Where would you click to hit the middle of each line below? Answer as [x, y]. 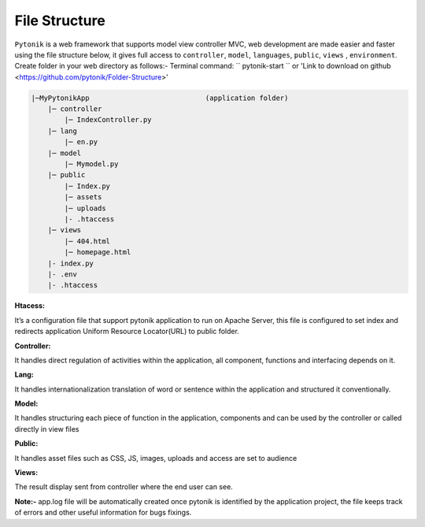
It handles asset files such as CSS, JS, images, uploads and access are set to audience [156, 458]
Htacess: [30, 306]
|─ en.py [81, 142]
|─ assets [83, 197]
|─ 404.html [87, 241]
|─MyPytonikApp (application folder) [160, 98]
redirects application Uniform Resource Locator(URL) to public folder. [127, 332]
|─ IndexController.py [108, 120]
